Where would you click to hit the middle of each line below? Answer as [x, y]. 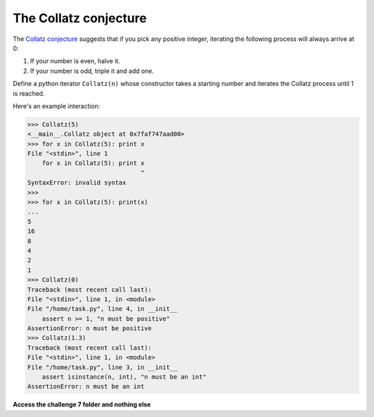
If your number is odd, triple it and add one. [92, 71]
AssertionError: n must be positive [90, 329]
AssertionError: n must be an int [86, 386]
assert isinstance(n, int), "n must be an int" [124, 377]
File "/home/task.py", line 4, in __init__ [103, 309]
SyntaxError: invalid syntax [77, 183]
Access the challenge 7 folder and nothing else [82, 405]
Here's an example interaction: [56, 106]
